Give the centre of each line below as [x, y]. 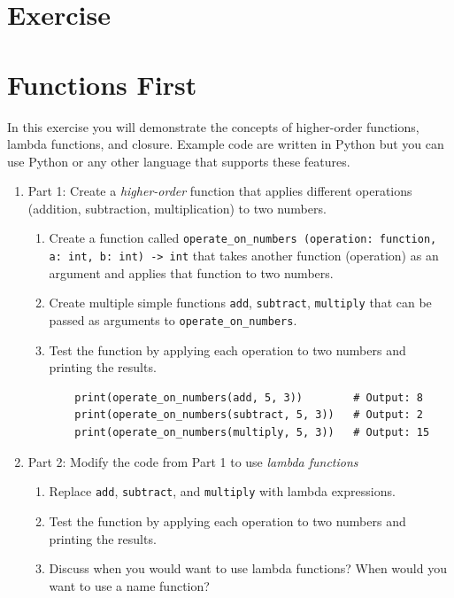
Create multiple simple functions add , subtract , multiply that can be [240, 303]
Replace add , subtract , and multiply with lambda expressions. [222, 491]
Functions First [102, 84]
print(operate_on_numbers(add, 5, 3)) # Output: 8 [249, 397]
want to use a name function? [129, 585]
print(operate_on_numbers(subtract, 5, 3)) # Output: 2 [249, 415]
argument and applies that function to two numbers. [191, 272]
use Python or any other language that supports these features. [179, 161]
